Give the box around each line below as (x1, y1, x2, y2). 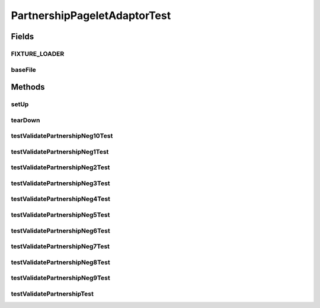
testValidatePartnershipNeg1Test (11, 147, 109, 155)
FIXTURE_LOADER (11, 49, 65, 58)
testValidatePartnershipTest (11, 290, 94, 298)
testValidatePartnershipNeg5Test (11, 211, 110, 219)
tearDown (11, 116, 40, 124)
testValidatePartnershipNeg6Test (11, 226, 110, 234)
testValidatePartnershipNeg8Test (11, 258, 110, 266)
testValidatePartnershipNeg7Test (11, 242, 110, 250)
